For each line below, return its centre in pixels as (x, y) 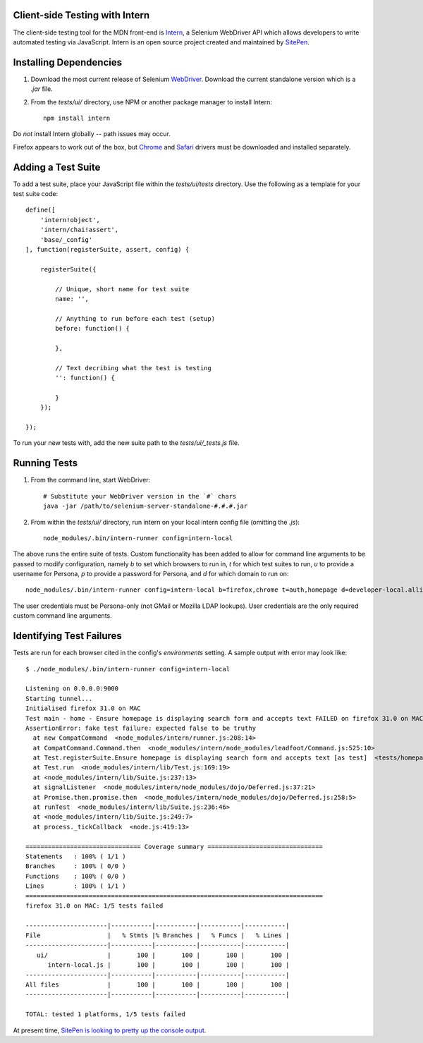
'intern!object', (70, 220)
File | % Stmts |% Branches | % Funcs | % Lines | (158, 935)
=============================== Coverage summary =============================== (174, 847)
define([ (41, 210)
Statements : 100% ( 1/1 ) (76, 856)
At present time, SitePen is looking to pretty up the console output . (110, 1030)
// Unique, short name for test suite (122, 289)
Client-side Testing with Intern (81, 15)
